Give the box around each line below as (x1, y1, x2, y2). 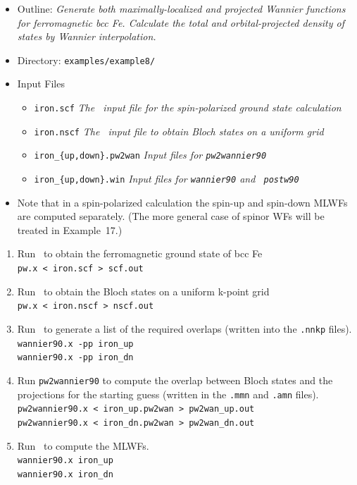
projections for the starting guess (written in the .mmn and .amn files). (17, 386, 319, 401)
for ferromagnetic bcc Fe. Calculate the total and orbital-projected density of (17, 15, 344, 30)
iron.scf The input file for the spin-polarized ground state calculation (34, 100, 342, 115)
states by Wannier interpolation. (17, 29, 156, 44)
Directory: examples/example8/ (17, 52, 156, 67)
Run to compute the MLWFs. (17, 438, 149, 453)
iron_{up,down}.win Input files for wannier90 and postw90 (34, 171, 299, 185)
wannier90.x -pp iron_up (17, 338, 134, 349)
